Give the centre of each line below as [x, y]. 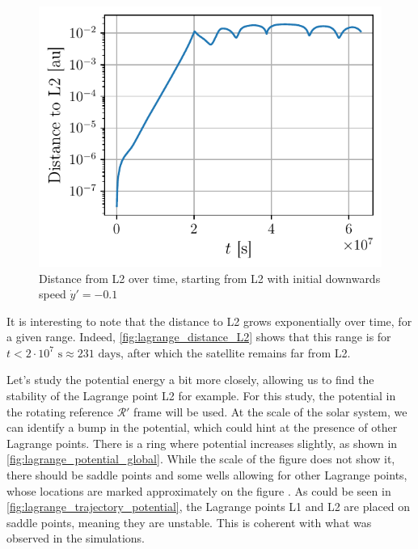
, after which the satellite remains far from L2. [236, 352]
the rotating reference [60, 411]
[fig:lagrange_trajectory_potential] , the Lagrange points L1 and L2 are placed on [209, 507]
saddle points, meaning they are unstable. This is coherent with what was [189, 522]
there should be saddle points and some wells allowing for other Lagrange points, [207, 475]
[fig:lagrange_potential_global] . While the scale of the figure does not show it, [201, 459]
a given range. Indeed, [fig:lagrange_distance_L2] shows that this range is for [199, 337]
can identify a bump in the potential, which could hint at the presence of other [202, 427]
